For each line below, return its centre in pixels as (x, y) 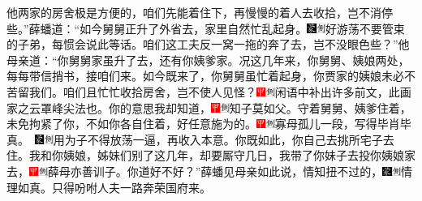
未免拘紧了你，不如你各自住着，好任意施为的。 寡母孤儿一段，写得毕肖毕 (209, 124)
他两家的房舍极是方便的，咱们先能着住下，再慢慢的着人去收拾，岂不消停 (200, 12)
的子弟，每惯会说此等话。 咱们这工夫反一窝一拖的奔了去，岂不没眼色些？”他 (208, 44)
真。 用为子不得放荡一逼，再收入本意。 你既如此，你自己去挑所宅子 (195, 139)
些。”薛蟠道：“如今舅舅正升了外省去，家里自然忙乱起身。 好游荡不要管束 (206, 28)
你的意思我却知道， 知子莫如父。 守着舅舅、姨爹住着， (260, 107)
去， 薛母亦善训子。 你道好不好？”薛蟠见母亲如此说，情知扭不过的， (195, 171)
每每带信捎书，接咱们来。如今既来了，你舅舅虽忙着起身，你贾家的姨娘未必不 (211, 76)
